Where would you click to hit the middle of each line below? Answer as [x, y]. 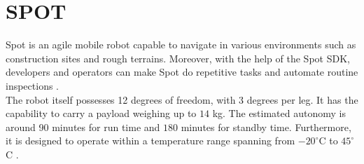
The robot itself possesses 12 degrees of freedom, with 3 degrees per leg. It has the [182, 99]
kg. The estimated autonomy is [279, 113]
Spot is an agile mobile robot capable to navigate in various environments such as [181, 45]
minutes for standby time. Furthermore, [266, 127]
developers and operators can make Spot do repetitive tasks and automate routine [182, 72]
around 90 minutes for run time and [83, 127]
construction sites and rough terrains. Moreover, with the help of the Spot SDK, [178, 58]
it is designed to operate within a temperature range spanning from [150, 141]
